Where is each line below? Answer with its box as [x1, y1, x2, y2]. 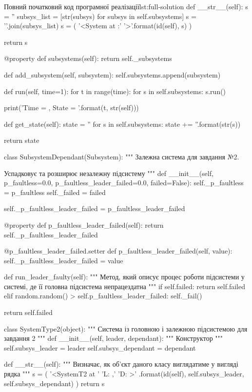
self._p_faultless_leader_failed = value [4, 255, 123, 265]
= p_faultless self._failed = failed [4, 187, 106, 197]
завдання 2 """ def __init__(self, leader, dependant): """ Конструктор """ [4, 333, 223, 343]
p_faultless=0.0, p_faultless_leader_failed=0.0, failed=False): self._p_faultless [4, 177, 244, 188]
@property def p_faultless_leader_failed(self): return [4, 219, 164, 230]
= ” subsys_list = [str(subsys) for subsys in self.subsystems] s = [4, 11, 196, 21]
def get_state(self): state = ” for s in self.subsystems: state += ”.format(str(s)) [4, 118, 241, 129]
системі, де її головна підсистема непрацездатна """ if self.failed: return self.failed [4, 281, 245, 291]
